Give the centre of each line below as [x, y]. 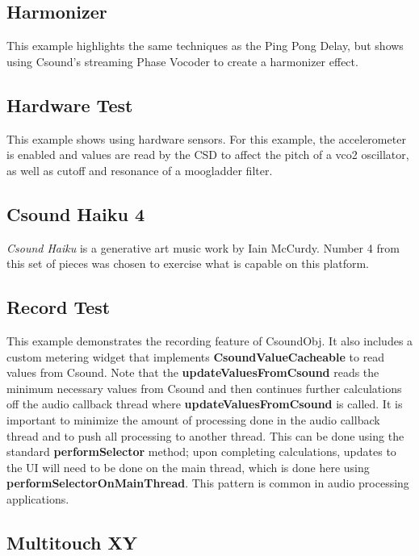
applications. [38, 498]
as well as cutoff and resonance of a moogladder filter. [140, 170]
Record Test [59, 307]
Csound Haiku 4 [75, 213]
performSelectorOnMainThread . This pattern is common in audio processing [208, 483]
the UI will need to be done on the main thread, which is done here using [188, 467]
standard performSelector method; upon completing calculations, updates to [201, 451]
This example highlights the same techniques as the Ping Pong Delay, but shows [205, 46]
